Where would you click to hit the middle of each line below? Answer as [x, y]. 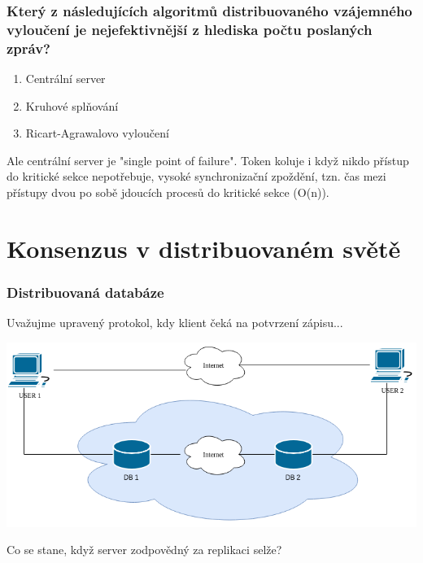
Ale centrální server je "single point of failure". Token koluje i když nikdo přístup [208, 160]
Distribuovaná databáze [85, 292]
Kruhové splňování [72, 105]
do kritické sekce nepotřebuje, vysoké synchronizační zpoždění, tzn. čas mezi [196, 176]
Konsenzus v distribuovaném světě [204, 248]
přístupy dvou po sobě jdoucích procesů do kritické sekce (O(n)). [168, 192]
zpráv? [29, 48]
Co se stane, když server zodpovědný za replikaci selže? [144, 550]
